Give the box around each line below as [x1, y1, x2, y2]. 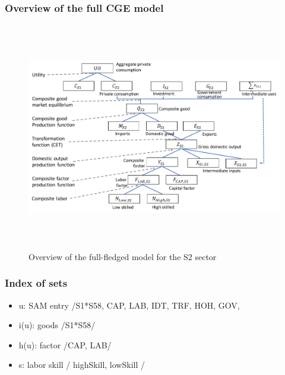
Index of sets [5, 275, 68, 290]
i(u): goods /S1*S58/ [18, 319, 96, 331]
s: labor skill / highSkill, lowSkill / [18, 358, 145, 371]
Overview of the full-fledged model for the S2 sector [28, 250, 217, 262]
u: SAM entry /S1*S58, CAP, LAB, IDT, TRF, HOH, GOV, [18, 299, 240, 311]
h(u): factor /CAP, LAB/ [18, 338, 112, 351]
